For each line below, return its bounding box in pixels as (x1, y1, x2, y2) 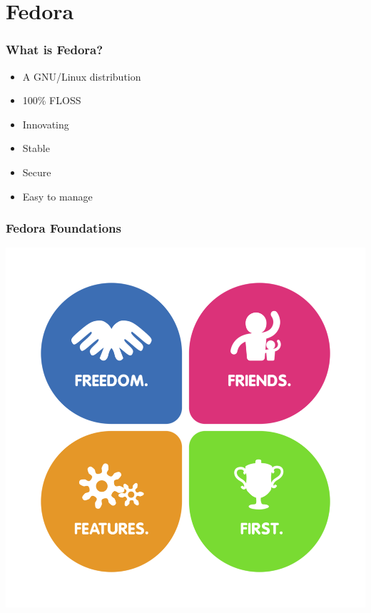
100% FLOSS (22, 93, 81, 108)
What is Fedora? (6, 41, 103, 59)
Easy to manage (22, 188, 93, 203)
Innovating (22, 116, 69, 131)
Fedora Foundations (6, 219, 121, 237)
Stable (22, 141, 50, 156)
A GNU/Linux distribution (22, 69, 141, 83)
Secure (22, 164, 51, 179)
